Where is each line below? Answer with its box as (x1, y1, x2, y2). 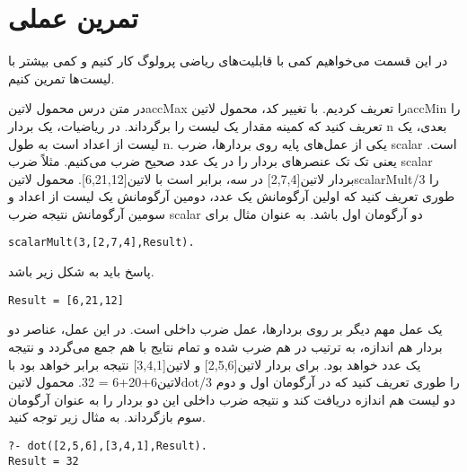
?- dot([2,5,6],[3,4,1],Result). (8, 439, 207, 452)
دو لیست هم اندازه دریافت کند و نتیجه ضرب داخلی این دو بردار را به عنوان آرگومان (8, 389, 456, 408)
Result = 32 (8, 454, 79, 468)
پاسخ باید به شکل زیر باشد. (8, 262, 154, 281)
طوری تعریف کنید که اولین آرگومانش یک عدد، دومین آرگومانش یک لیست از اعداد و (8, 187, 455, 205)
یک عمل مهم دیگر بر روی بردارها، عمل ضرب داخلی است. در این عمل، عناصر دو (8, 319, 443, 338)
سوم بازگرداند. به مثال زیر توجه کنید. (8, 407, 206, 426)
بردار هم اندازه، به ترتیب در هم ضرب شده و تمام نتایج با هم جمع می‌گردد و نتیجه (8, 337, 443, 355)
